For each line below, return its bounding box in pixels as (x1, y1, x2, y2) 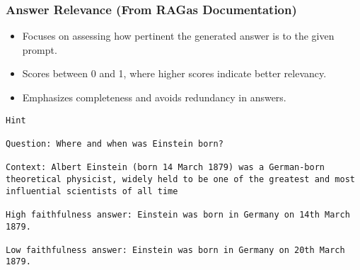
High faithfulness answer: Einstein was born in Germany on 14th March (6, 209, 350, 220)
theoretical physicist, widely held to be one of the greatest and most (6, 174, 355, 184)
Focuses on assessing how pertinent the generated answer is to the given (22, 28, 335, 43)
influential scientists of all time (6, 186, 178, 196)
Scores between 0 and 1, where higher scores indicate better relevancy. (22, 66, 327, 81)
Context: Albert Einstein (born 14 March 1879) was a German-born (6, 162, 325, 173)
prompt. (22, 42, 57, 57)
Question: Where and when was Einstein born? (6, 138, 223, 149)
